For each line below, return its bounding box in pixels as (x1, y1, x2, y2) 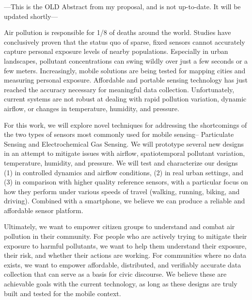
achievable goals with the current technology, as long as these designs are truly (4, 279, 237, 289)
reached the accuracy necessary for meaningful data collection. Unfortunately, (4, 84, 235, 94)
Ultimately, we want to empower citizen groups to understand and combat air (4, 221, 235, 232)
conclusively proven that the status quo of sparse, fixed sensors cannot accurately (4, 36, 245, 47)
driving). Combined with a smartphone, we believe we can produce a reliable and (4, 196, 245, 206)
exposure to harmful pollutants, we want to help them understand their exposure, (4, 240, 247, 250)
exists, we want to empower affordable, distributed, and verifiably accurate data (4, 259, 241, 269)
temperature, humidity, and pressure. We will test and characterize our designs (4, 157, 238, 167)
